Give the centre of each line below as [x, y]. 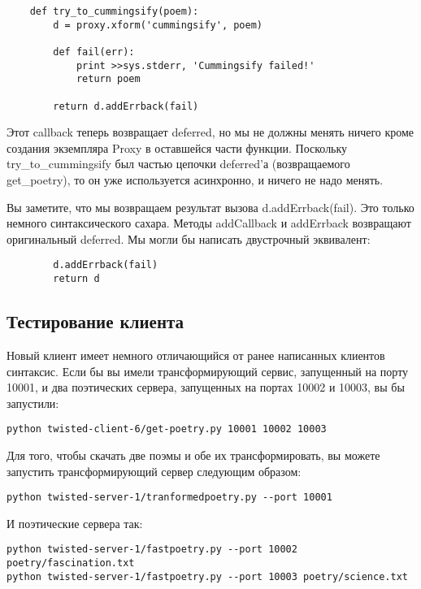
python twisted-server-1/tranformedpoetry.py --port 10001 [169, 498]
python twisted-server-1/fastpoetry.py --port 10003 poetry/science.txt [207, 576]
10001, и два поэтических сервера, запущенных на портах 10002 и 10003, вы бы [206, 387]
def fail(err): [94, 52]
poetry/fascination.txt [71, 563]
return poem [108, 79]
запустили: [33, 403]
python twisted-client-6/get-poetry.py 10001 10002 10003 [167, 429]
